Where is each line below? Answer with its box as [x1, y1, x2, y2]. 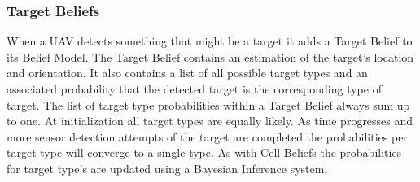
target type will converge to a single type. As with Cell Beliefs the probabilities [7, 144, 402, 161]
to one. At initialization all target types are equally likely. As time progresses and [7, 112, 413, 129]
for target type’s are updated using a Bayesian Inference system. [7, 159, 328, 176]
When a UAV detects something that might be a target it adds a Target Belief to [7, 32, 413, 50]
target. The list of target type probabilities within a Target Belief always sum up [7, 96, 410, 113]
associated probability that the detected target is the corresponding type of [7, 80, 382, 97]
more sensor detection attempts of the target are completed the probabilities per [7, 128, 408, 145]
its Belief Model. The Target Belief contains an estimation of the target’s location [7, 48, 414, 65]
